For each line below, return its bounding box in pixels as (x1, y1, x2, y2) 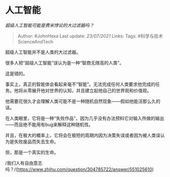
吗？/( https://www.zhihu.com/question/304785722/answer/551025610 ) (5, 166, 154, 172)
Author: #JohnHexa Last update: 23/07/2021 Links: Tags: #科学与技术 (17, 33, 163, 39)
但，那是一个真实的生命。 (5, 149, 59, 155)
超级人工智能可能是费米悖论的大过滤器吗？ (5, 22, 94, 28)
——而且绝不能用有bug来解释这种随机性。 (5, 122, 94, 128)
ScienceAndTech (17, 38, 54, 44)
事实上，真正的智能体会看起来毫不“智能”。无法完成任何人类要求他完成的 (5, 81, 156, 87)
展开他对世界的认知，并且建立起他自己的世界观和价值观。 (31, 87, 152, 93)
